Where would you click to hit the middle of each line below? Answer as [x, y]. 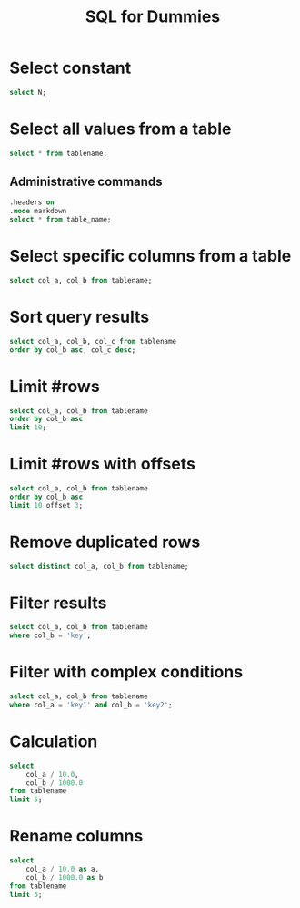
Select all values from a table [120, 129]
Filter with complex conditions [126, 672]
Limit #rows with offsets [102, 464]
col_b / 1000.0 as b [65, 877]
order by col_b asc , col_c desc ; [73, 350]
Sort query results [80, 317]
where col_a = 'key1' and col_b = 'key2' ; [91, 705]
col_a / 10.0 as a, [63, 869]
